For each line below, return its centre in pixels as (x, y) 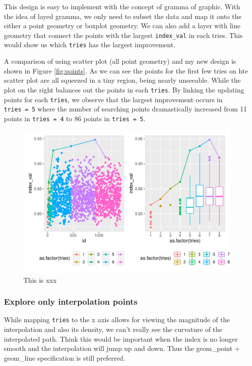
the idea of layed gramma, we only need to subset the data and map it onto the (123, 16)
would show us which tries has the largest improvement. (90, 45)
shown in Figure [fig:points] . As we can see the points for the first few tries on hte (126, 70)
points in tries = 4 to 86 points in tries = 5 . (75, 118)
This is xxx (40, 280)
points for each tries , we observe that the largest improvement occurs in (113, 99)
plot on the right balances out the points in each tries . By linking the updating (124, 89)
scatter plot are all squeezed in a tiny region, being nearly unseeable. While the (122, 80)
